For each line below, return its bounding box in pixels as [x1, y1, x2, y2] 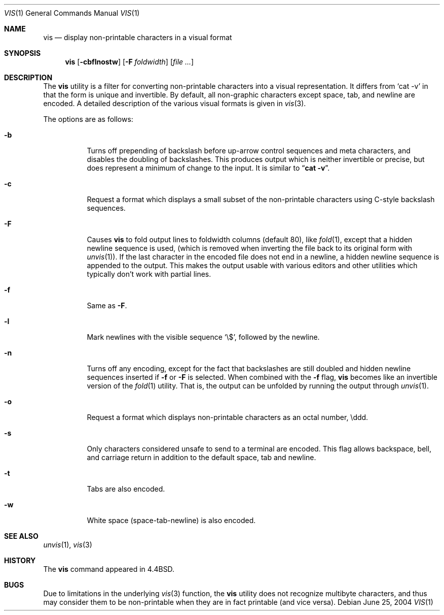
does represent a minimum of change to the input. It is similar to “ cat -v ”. [87, 164, 330, 172]
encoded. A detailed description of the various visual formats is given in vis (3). [43, 99, 306, 108]
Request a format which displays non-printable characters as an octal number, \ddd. [87, 413, 368, 422]
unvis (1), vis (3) [43, 540, 92, 549]
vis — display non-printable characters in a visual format [43, 33, 232, 42]
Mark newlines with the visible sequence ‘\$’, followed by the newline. [87, 333, 320, 341]
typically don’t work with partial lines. [87, 270, 211, 278]
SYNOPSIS [4, 49, 41, 57]
